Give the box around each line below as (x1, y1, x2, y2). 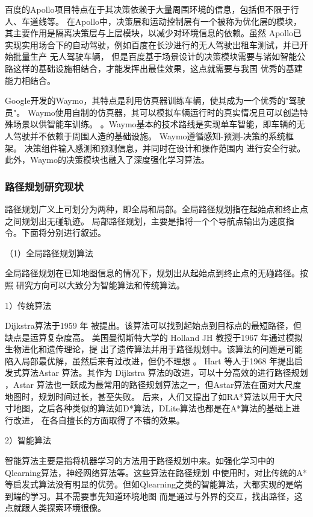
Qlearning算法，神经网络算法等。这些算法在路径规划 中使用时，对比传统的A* (5, 466, 308, 478)
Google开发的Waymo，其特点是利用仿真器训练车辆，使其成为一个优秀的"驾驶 (5, 94, 306, 107)
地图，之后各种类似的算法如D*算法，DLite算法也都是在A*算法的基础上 (13, 402, 292, 414)
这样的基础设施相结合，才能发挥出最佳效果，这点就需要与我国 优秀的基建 (13, 62, 303, 74)
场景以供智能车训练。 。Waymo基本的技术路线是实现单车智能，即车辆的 (13, 118, 297, 130)
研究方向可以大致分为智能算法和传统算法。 (16, 278, 185, 291)
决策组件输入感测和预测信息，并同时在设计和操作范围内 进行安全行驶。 (24, 141, 306, 154)
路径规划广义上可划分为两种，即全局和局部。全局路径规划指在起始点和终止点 (5, 202, 308, 215)
